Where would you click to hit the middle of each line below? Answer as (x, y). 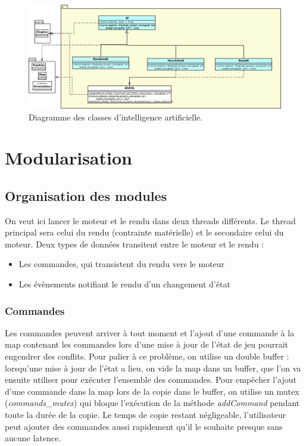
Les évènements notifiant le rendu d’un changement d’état (124, 284)
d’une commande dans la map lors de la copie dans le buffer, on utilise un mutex (152, 391)
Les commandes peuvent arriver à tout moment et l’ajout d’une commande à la (150, 332)
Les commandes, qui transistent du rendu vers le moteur (122, 264)
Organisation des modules (86, 195)
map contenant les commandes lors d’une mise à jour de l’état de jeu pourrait (147, 344)
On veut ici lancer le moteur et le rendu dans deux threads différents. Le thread (150, 220)
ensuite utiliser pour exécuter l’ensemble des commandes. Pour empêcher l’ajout (151, 380)
